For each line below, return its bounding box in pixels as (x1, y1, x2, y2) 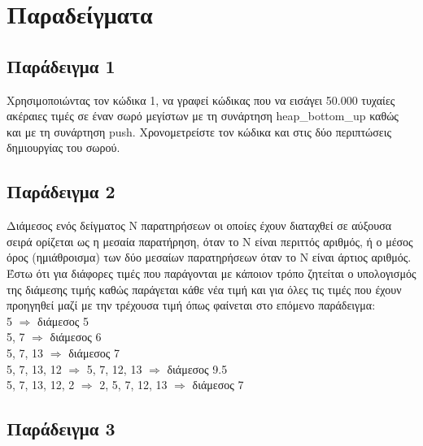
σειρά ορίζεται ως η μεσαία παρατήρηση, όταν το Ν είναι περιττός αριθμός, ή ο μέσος (7, 232, 413, 249)
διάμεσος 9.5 (167, 360, 228, 377)
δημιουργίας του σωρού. (7, 139, 120, 156)
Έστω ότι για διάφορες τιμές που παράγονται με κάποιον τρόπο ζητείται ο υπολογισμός (7, 264, 416, 281)
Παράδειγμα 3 (7, 416, 116, 441)
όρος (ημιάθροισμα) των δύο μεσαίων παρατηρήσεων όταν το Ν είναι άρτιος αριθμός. (7, 249, 412, 266)
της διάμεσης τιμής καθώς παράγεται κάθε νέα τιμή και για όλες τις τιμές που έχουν (7, 280, 402, 297)
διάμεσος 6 (50, 328, 102, 345)
